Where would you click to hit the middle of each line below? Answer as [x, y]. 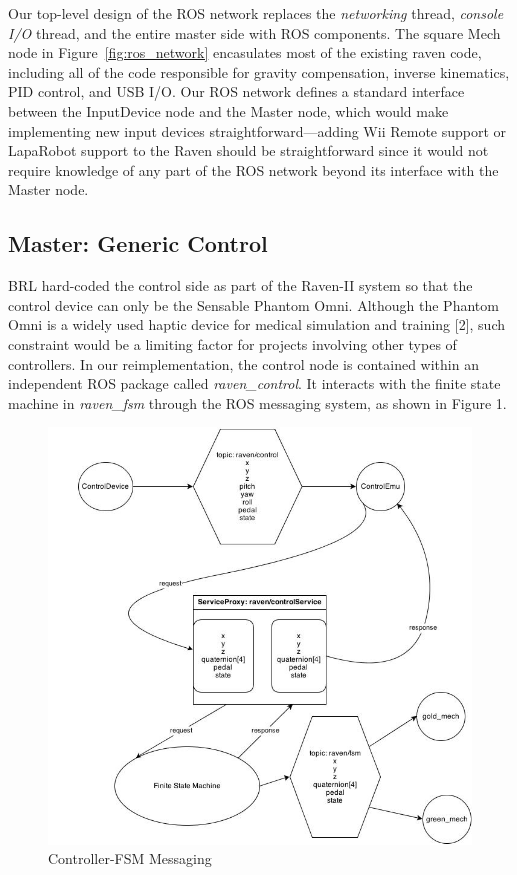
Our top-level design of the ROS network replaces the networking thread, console [256, 13]
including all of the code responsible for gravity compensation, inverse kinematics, [259, 71]
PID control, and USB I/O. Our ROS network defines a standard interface [236, 91]
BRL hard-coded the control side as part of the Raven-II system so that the [240, 285]
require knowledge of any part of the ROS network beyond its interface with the [253, 169]
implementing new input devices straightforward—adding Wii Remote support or [257, 130]
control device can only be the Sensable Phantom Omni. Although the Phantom [253, 304]
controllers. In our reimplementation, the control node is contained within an [243, 363]
